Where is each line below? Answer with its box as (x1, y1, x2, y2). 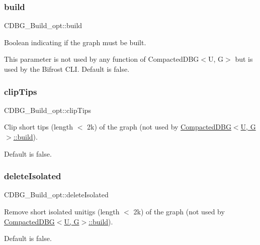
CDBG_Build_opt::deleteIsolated (4, 189, 109, 200)
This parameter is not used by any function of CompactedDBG (4, 54, 199, 64)
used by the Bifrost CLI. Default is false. (4, 64, 130, 74)
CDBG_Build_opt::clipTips (4, 104, 92, 115)
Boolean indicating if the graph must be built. (4, 37, 146, 47)
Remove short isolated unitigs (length (4, 206, 120, 216)
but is (235, 54, 253, 64)
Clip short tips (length (4, 121, 73, 132)
